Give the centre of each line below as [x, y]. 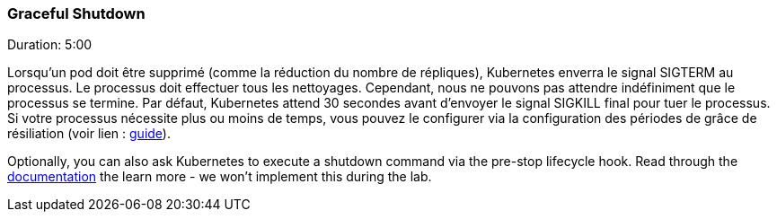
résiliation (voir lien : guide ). [89, 134]
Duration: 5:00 [50, 45]
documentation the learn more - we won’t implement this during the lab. [220, 177]
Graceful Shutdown [76, 13]
